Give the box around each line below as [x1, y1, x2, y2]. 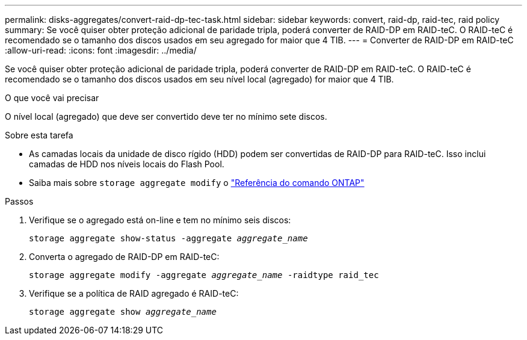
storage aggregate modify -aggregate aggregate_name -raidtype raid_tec [29, 270, 379, 280]
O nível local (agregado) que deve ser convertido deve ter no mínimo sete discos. [5, 111, 327, 122]
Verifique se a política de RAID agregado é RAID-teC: [29, 288, 239, 298]
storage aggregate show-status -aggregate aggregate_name [29, 233, 308, 243]
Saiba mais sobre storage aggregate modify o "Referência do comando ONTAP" [29, 178, 365, 188]
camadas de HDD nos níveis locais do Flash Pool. [29, 159, 224, 169]
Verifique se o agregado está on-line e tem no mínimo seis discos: [29, 215, 291, 225]
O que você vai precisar [5, 93, 99, 103]
